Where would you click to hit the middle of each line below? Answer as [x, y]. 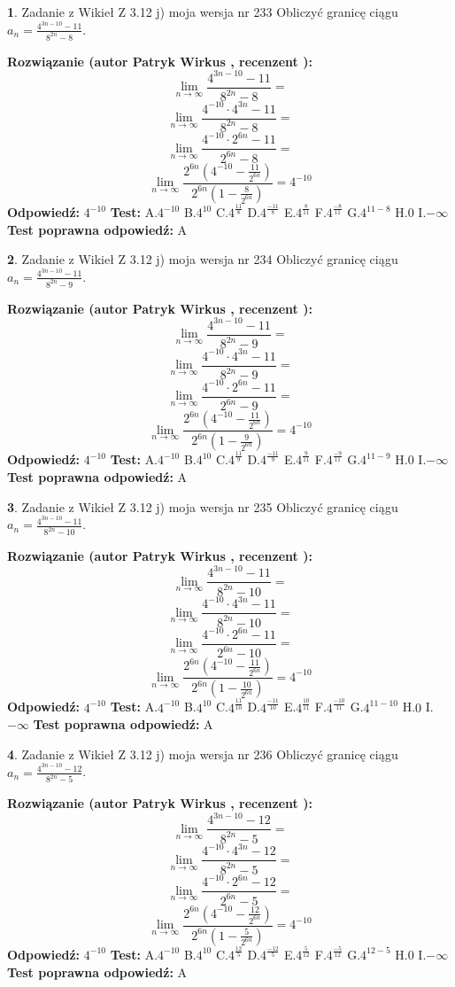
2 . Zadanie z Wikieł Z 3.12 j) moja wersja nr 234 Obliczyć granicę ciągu [203, 259]
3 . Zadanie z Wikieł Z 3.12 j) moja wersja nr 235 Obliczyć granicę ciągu [203, 506]
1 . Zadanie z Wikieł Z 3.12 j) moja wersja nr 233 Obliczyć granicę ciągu [203, 12]
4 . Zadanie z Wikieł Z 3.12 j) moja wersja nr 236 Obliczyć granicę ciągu [203, 754]
